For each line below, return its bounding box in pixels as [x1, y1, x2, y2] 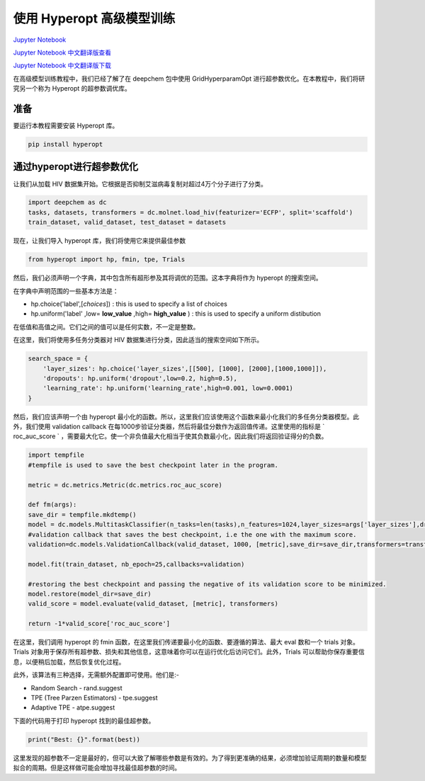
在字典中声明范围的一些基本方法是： [13, 287, 119, 295]
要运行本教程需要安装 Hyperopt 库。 [13, 121, 119, 130]
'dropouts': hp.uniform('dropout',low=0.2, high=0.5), [42, 374, 237, 382]
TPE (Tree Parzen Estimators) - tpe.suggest [30, 694, 159, 702]
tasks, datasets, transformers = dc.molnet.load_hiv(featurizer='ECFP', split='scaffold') [28, 208, 353, 216]
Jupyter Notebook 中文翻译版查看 [13, 48, 111, 57]
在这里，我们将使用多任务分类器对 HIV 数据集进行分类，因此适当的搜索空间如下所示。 [13, 336, 263, 344]
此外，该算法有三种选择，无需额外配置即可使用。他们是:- [13, 671, 180, 679]
